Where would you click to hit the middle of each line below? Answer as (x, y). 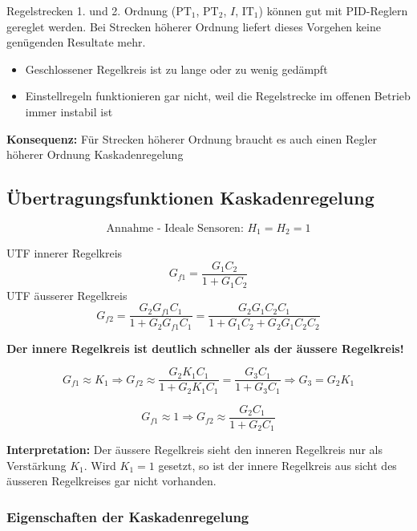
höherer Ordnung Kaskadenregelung (95, 154)
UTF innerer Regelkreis (65, 253)
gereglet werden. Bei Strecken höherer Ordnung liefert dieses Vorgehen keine (194, 26)
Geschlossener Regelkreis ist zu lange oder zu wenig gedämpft (176, 69)
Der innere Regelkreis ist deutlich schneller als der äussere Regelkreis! (205, 348)
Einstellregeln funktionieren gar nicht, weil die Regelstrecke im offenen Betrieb (218, 96)
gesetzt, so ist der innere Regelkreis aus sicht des (277, 465)
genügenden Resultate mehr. (76, 42)
